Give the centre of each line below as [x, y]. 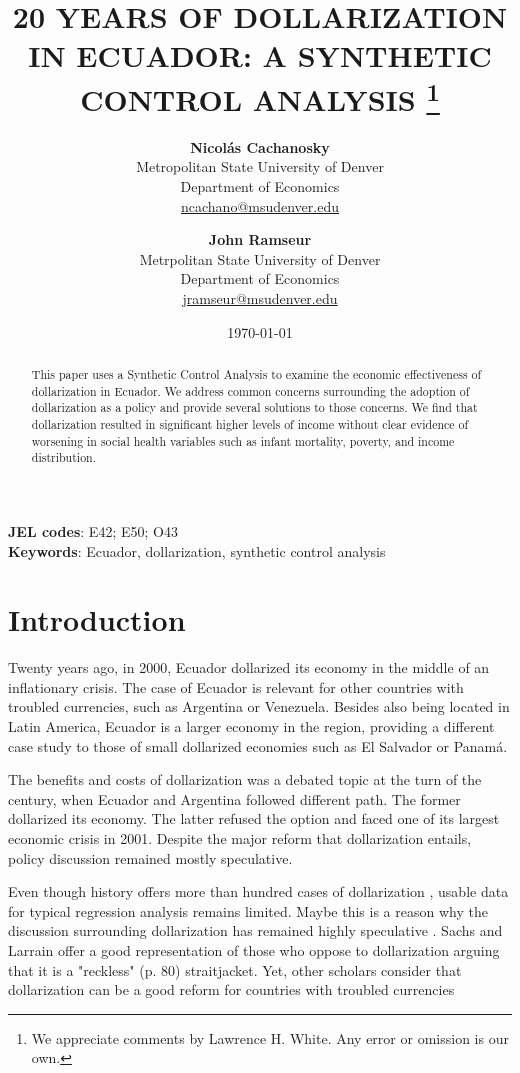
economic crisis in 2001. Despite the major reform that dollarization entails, [240, 837]
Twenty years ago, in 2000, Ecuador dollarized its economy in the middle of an [249, 667]
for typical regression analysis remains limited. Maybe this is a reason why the [248, 910]
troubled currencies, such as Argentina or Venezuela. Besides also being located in [259, 706]
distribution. [64, 457]
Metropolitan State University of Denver [260, 166]
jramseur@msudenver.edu [260, 297]
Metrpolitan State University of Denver [260, 258]
